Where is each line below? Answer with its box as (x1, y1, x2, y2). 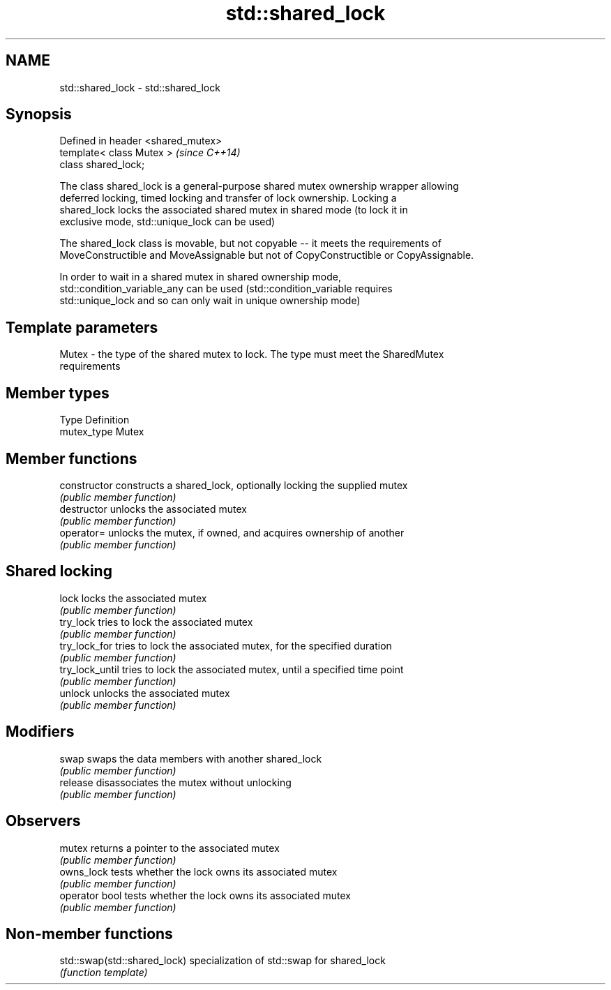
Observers (6, 812, 81, 830)
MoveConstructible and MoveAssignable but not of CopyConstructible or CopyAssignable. (59, 249, 474, 262)
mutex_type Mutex (59, 426, 144, 438)
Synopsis (6, 105, 72, 123)
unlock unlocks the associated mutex (59, 687, 230, 699)
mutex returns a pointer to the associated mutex (59, 841, 280, 854)
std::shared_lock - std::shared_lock (59, 81, 220, 93)
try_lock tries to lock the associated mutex (59, 615, 253, 628)
